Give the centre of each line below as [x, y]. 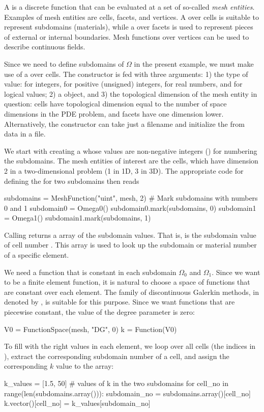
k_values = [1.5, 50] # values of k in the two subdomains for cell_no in [116, 383]
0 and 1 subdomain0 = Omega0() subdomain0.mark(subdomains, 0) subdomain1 [130, 208]
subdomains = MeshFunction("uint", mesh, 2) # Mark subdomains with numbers [131, 198]
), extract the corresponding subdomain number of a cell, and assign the [117, 356]
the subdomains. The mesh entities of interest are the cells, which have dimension [131, 161]
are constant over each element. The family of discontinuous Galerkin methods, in [132, 292]
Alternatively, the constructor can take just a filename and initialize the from [124, 123]
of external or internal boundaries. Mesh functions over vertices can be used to [127, 36]
